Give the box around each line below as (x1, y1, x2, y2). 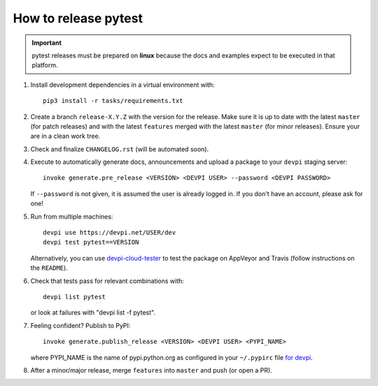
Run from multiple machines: (30, 212, 113, 221)
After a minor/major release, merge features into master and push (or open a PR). (30, 366, 272, 374)
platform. (31, 61, 59, 69)
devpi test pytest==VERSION (43, 238, 139, 247)
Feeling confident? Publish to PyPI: (30, 321, 131, 329)
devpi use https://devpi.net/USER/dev (43, 228, 176, 237)
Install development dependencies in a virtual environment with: (30, 81, 215, 89)
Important (31, 39, 62, 47)
